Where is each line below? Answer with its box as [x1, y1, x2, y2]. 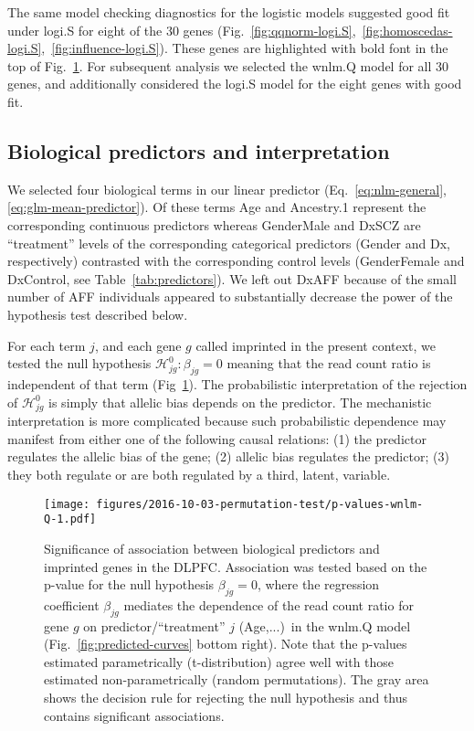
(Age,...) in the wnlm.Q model [238, 616, 411, 635]
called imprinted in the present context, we [195, 335, 437, 355]
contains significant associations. [44, 705, 225, 725]
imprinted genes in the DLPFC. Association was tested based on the [44, 556, 427, 576]
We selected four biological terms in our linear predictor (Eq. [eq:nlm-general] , [7, 179, 447, 198]
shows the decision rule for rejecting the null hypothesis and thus [44, 688, 408, 707]
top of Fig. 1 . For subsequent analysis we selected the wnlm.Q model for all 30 [7, 56, 449, 75]
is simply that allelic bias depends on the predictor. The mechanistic [48, 392, 432, 411]
